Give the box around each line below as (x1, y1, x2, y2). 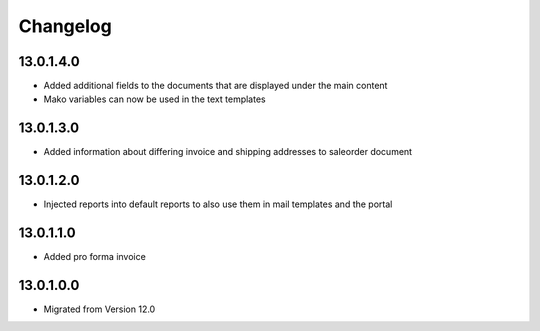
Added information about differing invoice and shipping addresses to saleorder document (43, 146, 413, 158)
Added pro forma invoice (43, 251, 147, 263)
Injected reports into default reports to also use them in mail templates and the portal (43, 198, 393, 210)
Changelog (18, 15, 112, 37)
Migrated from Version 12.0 (43, 303, 156, 315)
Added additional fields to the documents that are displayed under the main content (43, 80, 388, 92)
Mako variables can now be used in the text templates (43, 93, 266, 105)
